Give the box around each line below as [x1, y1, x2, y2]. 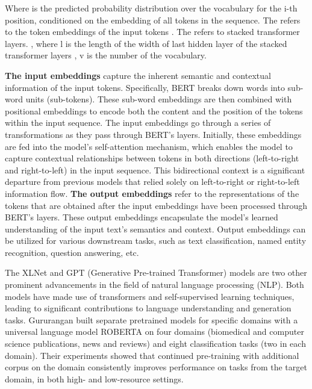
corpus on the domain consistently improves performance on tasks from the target [5, 361, 307, 373]
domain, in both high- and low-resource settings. [5, 372, 184, 385]
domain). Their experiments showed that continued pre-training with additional [5, 349, 299, 361]
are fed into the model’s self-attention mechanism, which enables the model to [5, 140, 293, 152]
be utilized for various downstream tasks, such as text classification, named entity [5, 234, 307, 247]
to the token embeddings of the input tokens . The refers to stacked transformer [5, 25, 300, 38]
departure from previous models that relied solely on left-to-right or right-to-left [5, 175, 300, 188]
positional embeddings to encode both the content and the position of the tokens [5, 104, 303, 117]
